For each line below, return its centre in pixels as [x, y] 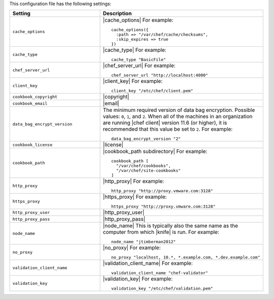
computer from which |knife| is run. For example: [161, 232]
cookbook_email [30, 103]
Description [117, 14]
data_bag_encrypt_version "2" [146, 139]
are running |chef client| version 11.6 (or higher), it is [165, 123]
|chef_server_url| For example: [139, 66]
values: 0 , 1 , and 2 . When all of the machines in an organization [178, 116]
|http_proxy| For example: [133, 182]
